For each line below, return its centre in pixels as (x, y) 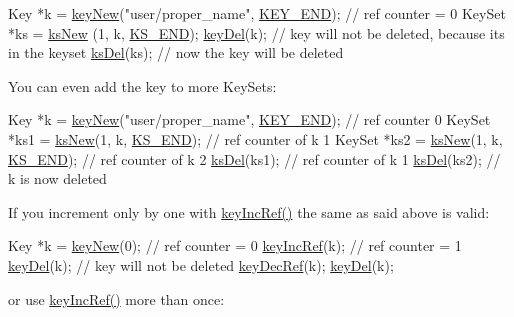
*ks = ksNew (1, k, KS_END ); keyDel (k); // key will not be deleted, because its (256, 32)
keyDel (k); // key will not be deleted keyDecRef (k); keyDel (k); (201, 264)
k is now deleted (57, 178)
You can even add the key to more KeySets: (142, 85)
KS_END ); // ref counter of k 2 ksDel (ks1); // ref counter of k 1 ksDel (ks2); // (254, 158)
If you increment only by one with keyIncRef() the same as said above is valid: (249, 211)
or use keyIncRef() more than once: (116, 298)
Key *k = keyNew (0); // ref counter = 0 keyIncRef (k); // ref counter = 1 (235, 245)
